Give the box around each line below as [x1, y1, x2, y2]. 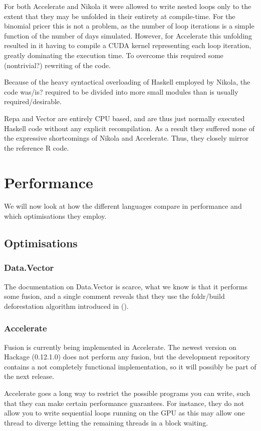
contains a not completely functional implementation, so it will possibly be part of [4, 361, 256, 371]
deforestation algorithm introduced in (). [4, 300, 129, 311]
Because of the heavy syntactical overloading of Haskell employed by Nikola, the [4, 77, 250, 87]
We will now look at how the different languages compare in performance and [4, 201, 242, 211]
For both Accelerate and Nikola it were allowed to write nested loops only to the [4, 1, 251, 11]
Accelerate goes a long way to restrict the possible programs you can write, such [4, 388, 250, 398]
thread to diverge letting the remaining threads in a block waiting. [4, 417, 208, 427]
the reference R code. [4, 142, 69, 153]
